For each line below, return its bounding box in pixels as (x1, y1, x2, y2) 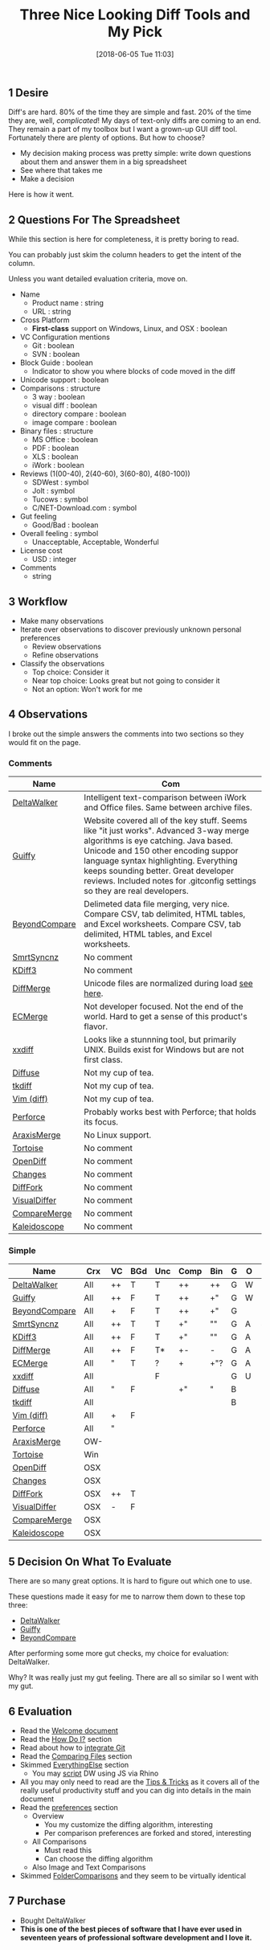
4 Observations (8, 707, 88, 721)
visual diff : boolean (31, 400, 98, 411)
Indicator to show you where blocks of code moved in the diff (31, 367, 235, 376)
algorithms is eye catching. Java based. (84, 835, 233, 846)
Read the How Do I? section (19, 1735, 112, 1744)
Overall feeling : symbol (19, 529, 99, 539)
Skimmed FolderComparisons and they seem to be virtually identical (19, 1871, 247, 1881)
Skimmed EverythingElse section (19, 1760, 129, 1770)
